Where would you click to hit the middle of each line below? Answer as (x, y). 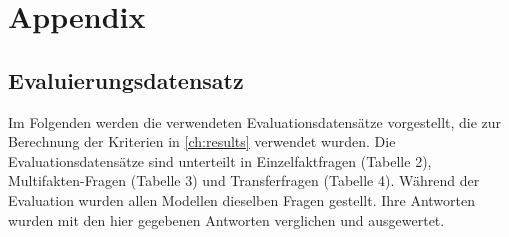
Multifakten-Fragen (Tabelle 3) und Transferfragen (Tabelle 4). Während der (244, 180)
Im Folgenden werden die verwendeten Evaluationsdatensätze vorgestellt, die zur (255, 121)
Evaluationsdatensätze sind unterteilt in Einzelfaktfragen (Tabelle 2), (220, 160)
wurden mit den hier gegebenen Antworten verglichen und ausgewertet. (226, 219)
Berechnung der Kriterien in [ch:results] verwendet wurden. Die (202, 141)
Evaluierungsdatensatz (126, 79)
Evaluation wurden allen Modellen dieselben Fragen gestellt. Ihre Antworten (242, 199)
